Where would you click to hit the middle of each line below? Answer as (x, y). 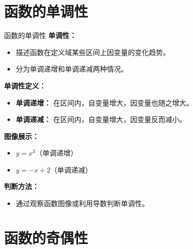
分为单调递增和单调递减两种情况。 (72, 69)
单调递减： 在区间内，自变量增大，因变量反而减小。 (101, 119)
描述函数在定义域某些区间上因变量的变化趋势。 (93, 52)
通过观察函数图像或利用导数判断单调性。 (82, 203)
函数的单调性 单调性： (40, 35)
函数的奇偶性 (46, 237)
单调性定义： (25, 85)
